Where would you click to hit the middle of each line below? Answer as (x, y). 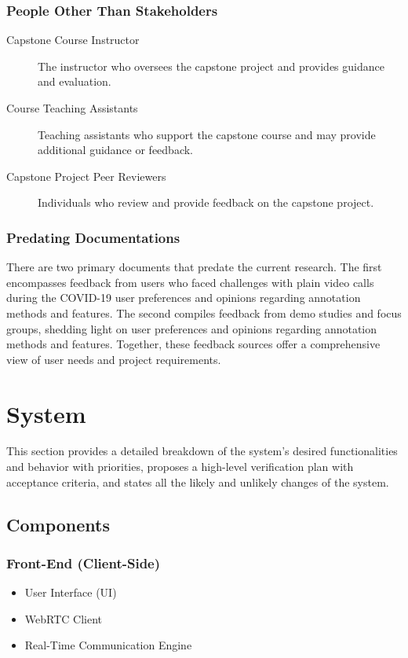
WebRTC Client (63, 618)
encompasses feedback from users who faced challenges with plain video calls (190, 282)
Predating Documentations (93, 237)
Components (58, 524)
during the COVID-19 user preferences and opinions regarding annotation (184, 298)
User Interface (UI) (71, 592)
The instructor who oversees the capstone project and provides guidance (211, 66)
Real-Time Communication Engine (108, 645)
